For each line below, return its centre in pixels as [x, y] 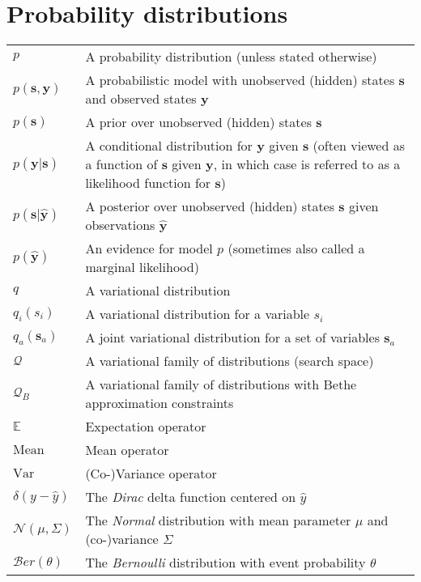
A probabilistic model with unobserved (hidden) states [240, 80]
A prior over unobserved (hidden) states [198, 122]
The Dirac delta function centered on [191, 497]
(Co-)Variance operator [151, 474]
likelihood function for [148, 183]
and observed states [141, 99]
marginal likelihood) [142, 267]
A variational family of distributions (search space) [230, 361]
